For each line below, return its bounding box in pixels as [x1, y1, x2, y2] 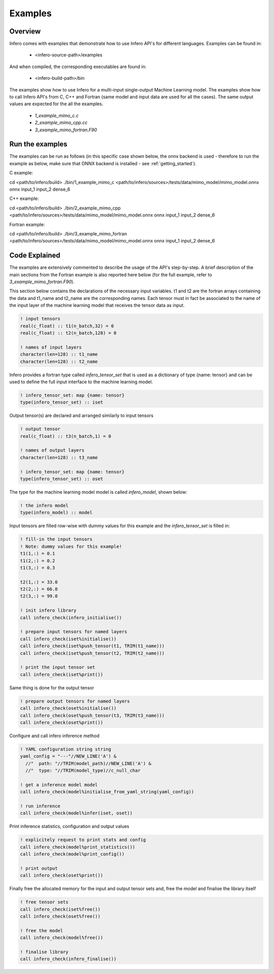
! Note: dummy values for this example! [20, 543, 122, 549]
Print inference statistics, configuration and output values [9, 824, 129, 830]
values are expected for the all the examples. [9, 101, 104, 107]
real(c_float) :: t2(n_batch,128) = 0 [20, 330, 117, 336]
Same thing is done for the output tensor [9, 684, 94, 691]
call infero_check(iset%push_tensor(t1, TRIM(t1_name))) [20, 643, 165, 649]
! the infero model [20, 503, 68, 508]
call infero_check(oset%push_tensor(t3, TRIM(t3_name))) [20, 712, 165, 718]
